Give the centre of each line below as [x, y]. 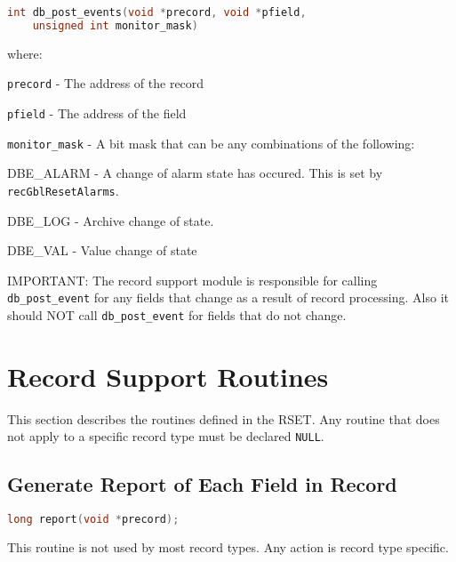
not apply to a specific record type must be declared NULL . [166, 436]
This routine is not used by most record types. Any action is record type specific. [228, 547]
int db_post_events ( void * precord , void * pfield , [157, 12]
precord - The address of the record [106, 83]
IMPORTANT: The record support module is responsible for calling [192, 280]
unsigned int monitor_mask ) [115, 25]
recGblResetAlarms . [63, 190]
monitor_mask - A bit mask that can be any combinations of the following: [211, 143]
